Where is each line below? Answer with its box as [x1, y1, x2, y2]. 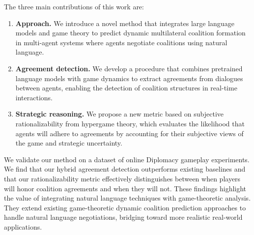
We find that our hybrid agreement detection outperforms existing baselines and [4, 164, 246, 174]
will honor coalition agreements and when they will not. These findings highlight [4, 183, 247, 193]
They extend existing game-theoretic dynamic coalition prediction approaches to [4, 202, 246, 212]
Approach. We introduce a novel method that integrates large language [15, 18, 234, 28]
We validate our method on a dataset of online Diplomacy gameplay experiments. [4, 154, 250, 164]
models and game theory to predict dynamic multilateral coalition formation [15, 28, 246, 38]
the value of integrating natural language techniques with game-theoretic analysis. [4, 193, 251, 203]
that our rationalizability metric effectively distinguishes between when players [4, 173, 241, 183]
